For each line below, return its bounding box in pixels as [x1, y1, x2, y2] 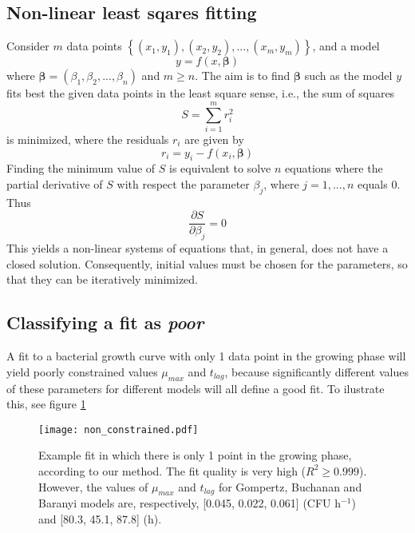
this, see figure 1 [6, 396, 86, 412]
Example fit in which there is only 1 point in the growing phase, [38, 447, 352, 463]
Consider [6, 38, 49, 54]
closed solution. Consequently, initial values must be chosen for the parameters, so [6, 255, 408, 272]
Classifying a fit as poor [6, 310, 204, 335]
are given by [184, 130, 244, 147]
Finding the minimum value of [6, 160, 156, 177]
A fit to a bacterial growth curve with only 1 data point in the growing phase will [6, 348, 406, 364]
